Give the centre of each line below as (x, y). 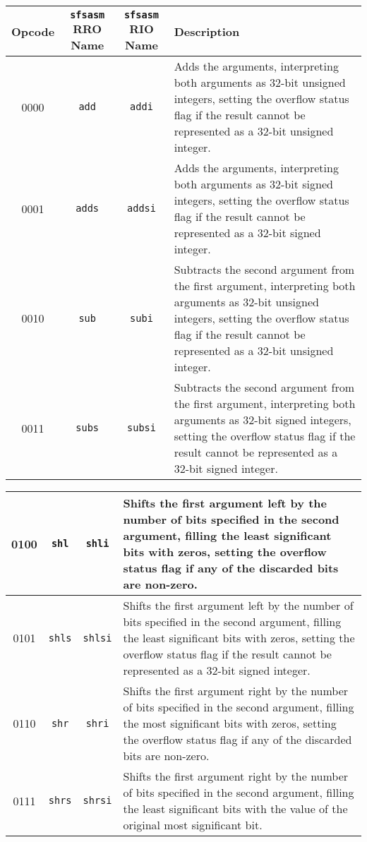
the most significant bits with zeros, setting (230, 723)
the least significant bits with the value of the (235, 808)
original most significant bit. (193, 825)
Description (207, 31)
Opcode (33, 31)
